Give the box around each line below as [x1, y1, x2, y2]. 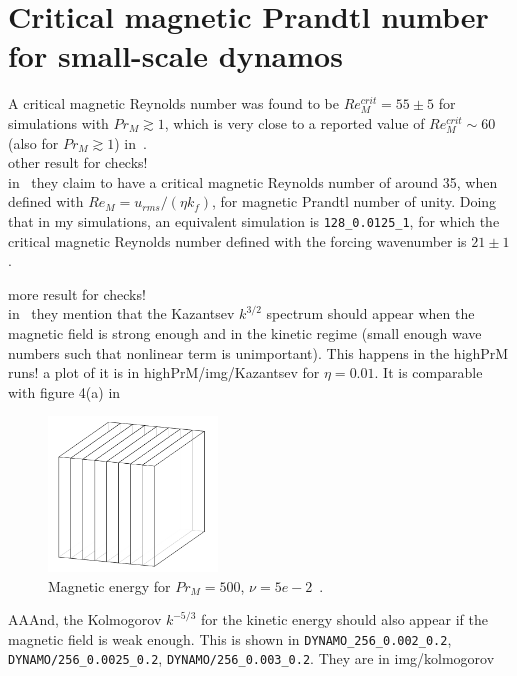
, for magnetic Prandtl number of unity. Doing [212, 191, 497, 212]
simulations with [8, 112, 109, 133]
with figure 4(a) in [8, 381, 121, 402]
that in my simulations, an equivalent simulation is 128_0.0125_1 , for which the [8, 210, 500, 231]
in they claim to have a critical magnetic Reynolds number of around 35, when [8, 171, 498, 192]
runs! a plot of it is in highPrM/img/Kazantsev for [8, 362, 320, 383]
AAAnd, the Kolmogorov [8, 609, 162, 630]
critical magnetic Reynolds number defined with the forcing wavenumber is [8, 230, 467, 251]
